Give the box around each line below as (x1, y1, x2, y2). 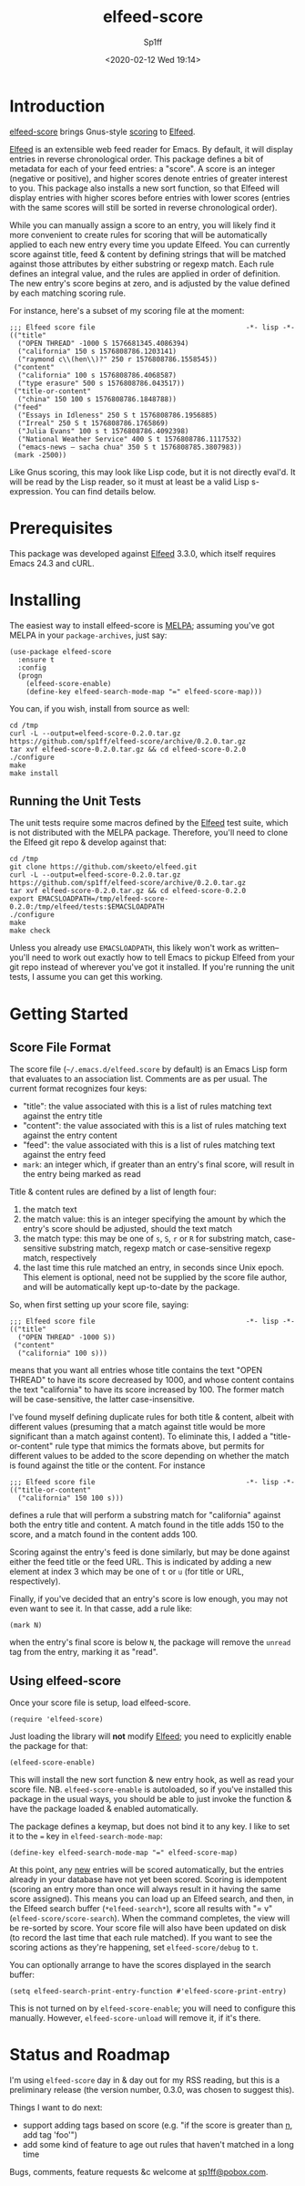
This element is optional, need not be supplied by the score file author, (22, 1272, 288, 1283)
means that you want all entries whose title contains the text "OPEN (9, 1365, 263, 1376)
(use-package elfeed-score (9, 647, 112, 656)
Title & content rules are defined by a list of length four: (9, 1186, 217, 1197)
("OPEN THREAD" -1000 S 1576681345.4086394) (17, 338, 189, 348)
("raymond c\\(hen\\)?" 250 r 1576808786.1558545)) (17, 354, 219, 364)
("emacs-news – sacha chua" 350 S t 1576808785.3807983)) (17, 442, 243, 452)
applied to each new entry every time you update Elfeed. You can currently (9, 239, 290, 250)
